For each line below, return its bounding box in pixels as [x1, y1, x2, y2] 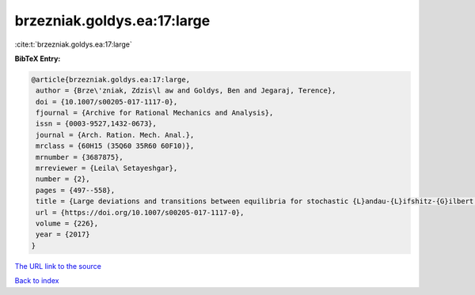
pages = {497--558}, [36, 186, 116, 195]
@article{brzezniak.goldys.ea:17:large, [31, 75, 190, 84]
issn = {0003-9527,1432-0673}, [36, 119, 158, 128]
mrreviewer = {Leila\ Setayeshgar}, [36, 164, 178, 173]
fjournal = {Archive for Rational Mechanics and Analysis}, [36, 108, 274, 118]
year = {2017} [36, 230, 90, 239]
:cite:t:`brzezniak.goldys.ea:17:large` [14, 40, 132, 49]
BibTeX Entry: [14, 54, 61, 63]
